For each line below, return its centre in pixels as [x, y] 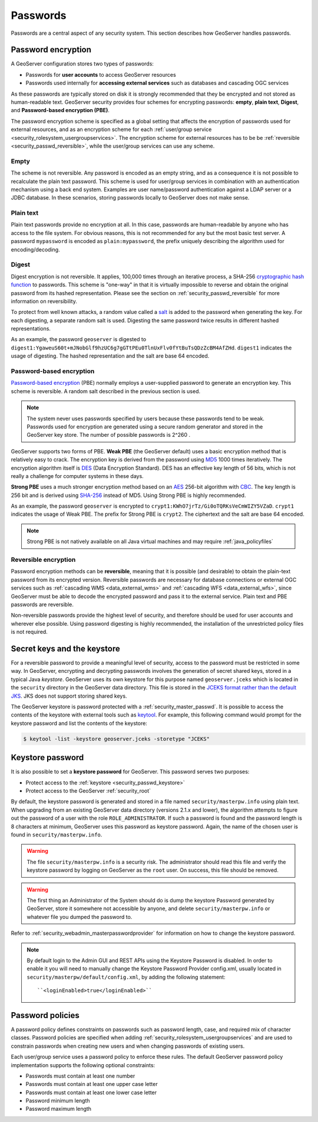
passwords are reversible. [42, 604]
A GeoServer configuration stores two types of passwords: [82, 64]
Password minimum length [58, 1101]
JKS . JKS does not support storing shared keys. [69, 696]
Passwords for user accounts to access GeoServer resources [101, 74]
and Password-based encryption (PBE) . [60, 110]
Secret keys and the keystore [65, 648]
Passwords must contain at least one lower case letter [91, 1092]
